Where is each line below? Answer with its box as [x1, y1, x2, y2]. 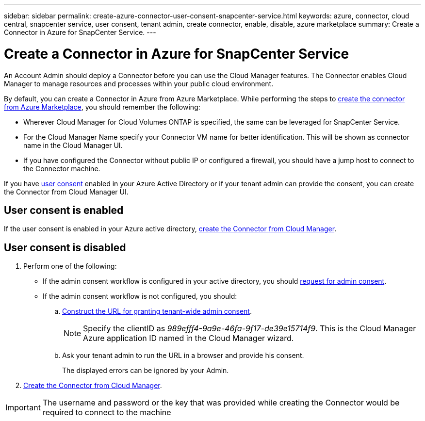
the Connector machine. [23, 164, 100, 173]
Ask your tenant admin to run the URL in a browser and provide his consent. [62, 351, 304, 360]
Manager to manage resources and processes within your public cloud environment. [4, 79, 274, 88]
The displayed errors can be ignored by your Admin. [62, 366, 229, 375]
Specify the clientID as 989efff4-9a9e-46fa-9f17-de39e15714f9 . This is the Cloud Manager [83, 324, 416, 334]
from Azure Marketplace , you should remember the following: [4, 102, 200, 111]
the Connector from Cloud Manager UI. [4, 187, 129, 196]
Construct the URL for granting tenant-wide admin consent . [62, 307, 252, 316]
